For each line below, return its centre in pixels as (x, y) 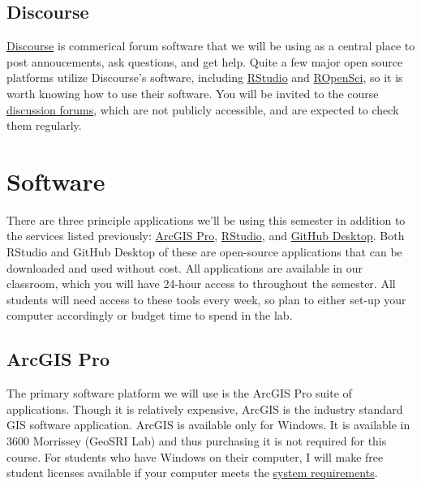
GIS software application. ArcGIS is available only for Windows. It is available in (208, 425)
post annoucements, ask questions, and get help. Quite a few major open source (205, 61)
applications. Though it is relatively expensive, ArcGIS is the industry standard (205, 409)
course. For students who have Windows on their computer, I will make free (195, 456)
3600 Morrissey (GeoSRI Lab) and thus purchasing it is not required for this (197, 441)
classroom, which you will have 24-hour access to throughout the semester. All (201, 284)
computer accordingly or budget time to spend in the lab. (150, 315)
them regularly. (44, 125)
